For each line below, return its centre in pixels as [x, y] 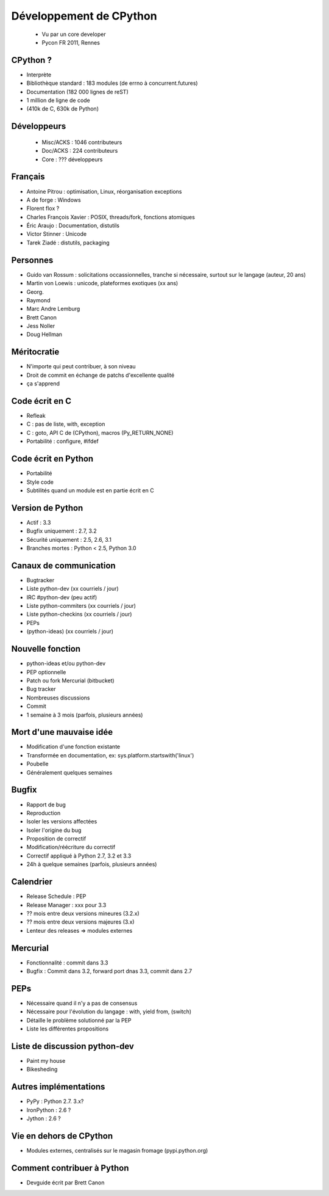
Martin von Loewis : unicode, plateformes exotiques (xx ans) [102, 283]
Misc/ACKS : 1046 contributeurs [82, 142]
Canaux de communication [63, 565]
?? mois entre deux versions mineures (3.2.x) [83, 913]
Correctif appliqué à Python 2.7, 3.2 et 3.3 [79, 856]
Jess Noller [41, 326]
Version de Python [47, 508]
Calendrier [32, 882]
